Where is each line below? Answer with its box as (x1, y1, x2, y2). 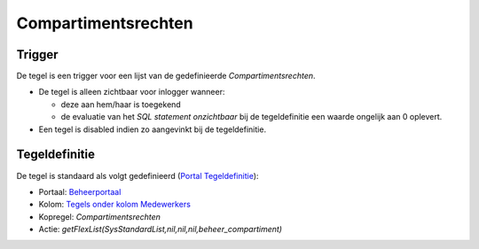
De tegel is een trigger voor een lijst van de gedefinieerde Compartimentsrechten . (16, 71, 316, 82)
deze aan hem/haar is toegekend (60, 98, 181, 110)
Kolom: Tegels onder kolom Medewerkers (38, 199, 191, 210)
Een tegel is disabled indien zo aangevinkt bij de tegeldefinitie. (38, 124, 266, 135)
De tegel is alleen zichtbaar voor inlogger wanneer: (38, 87, 225, 97)
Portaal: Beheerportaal (38, 186, 122, 197)
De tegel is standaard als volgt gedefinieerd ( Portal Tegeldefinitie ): (16, 170, 259, 181)
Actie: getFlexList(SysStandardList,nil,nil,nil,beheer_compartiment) (38, 224, 283, 235)
